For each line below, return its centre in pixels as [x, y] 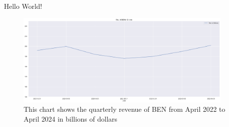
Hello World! [23, 6]
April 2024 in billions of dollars [71, 118]
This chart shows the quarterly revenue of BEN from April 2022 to [125, 109]
